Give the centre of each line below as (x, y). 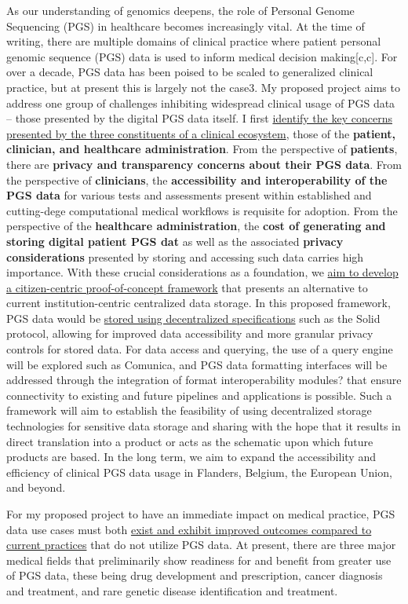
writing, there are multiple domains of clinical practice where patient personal (194, 41)
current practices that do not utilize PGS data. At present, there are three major (201, 545)
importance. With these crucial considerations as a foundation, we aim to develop (202, 272)
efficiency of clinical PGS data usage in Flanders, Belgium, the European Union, (199, 472)
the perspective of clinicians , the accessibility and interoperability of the (197, 179)
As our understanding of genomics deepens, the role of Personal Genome (180, 10)
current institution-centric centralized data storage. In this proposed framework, (199, 303)
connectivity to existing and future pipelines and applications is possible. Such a (199, 395)
